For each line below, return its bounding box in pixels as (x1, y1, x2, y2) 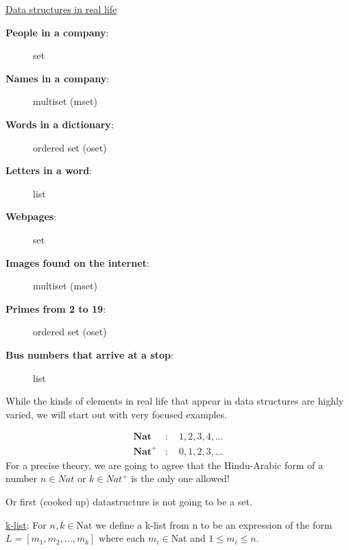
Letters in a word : (5, 163, 92, 178)
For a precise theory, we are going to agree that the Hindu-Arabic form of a (5, 457, 323, 472)
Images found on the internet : (5, 255, 149, 270)
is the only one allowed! (131, 471, 230, 486)
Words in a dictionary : (5, 117, 114, 131)
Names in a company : (5, 71, 110, 85)
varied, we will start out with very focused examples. (5, 407, 228, 421)
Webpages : (5, 209, 57, 224)
